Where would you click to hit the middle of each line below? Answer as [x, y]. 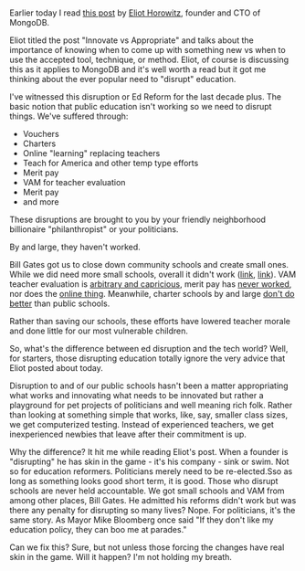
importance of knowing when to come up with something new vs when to [147, 50]
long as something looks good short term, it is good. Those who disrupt [144, 481]
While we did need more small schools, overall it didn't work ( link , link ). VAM [153, 275]
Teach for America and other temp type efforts [110, 164]
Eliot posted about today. [56, 368]
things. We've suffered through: [69, 116]
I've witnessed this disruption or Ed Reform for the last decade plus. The [145, 97]
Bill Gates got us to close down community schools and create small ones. [149, 265]
